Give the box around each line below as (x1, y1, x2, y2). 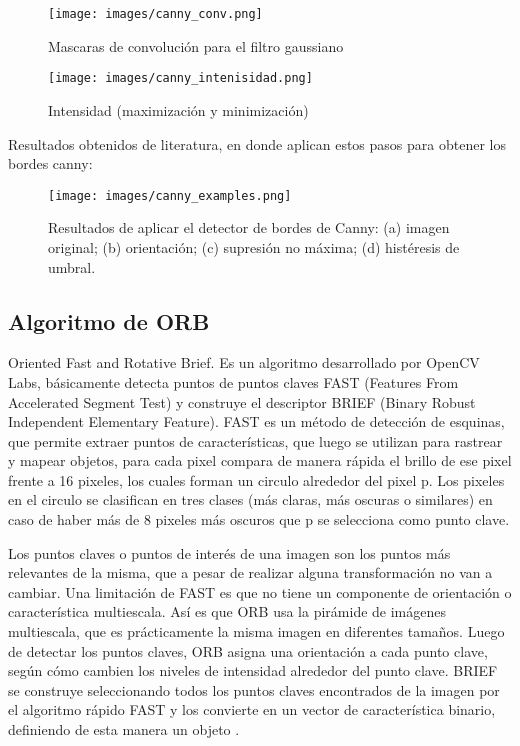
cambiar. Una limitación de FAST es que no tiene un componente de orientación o (8, 581, 512, 602)
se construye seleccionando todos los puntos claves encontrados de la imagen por (8, 679, 500, 700)
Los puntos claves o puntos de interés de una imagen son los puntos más (8, 542, 451, 563)
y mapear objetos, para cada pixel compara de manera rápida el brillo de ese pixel (8, 450, 512, 471)
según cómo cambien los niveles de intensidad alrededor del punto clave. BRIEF (8, 660, 498, 681)
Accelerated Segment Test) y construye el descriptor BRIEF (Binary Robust (8, 391, 476, 412)
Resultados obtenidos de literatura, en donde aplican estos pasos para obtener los (8, 133, 506, 154)
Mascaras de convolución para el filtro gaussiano (48, 35, 344, 56)
